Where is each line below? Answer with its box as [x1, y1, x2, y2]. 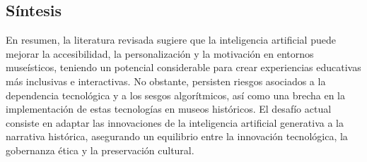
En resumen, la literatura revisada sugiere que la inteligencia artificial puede [6, 32, 336, 47]
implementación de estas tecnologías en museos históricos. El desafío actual [6, 101, 332, 116]
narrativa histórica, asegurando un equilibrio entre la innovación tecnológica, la [6, 129, 348, 144]
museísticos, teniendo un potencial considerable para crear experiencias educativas [6, 60, 361, 75]
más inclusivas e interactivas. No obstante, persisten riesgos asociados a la [6, 73, 326, 88]
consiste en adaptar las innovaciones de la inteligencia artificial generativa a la [6, 115, 344, 130]
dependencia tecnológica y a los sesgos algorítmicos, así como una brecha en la [6, 87, 345, 102]
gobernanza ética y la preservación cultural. [6, 142, 194, 157]
